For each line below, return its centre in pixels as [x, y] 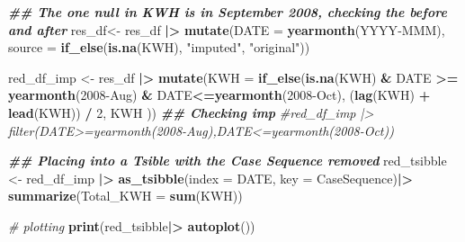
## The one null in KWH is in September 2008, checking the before [228, 12]
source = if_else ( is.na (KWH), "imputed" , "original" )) [159, 47]
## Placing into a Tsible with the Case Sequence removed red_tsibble [228, 161]
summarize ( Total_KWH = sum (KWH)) [125, 196]
